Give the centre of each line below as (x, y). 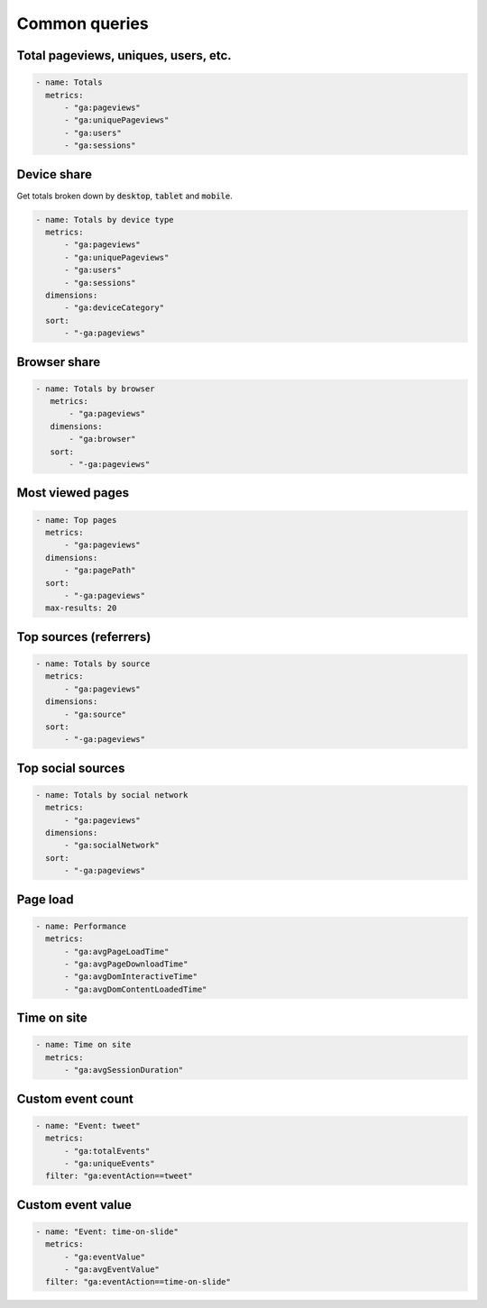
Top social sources (71, 768)
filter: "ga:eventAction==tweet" (119, 1176)
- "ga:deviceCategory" (115, 308)
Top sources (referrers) (84, 637)
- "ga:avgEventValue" (112, 1270)
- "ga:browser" (102, 439)
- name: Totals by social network (112, 795)
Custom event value (74, 1205)
